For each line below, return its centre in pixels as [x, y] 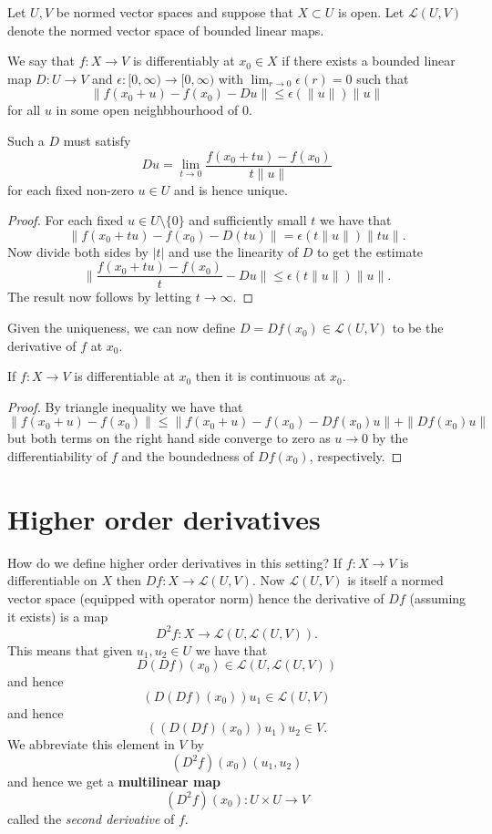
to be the [418, 328]
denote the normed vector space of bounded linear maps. [166, 30]
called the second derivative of [91, 818]
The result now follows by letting [100, 297]
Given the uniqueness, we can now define [122, 328]
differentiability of [57, 456]
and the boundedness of [188, 456]
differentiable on [52, 580]
